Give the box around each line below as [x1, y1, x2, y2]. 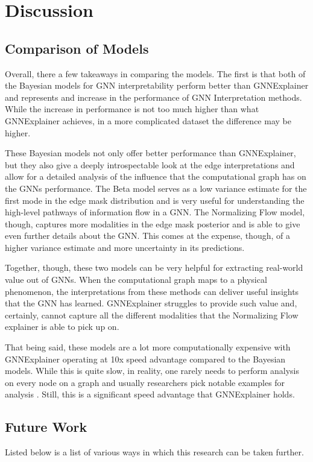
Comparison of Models [5, 39, 149, 57]
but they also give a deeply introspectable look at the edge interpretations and [5, 158, 295, 171]
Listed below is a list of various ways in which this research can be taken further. [5, 446, 304, 458]
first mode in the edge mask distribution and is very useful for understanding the [5, 194, 305, 206]
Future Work [5, 417, 87, 436]
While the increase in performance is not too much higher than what [5, 103, 259, 115]
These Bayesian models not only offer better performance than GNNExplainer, [5, 147, 296, 159]
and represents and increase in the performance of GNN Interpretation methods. [5, 90, 302, 103]
